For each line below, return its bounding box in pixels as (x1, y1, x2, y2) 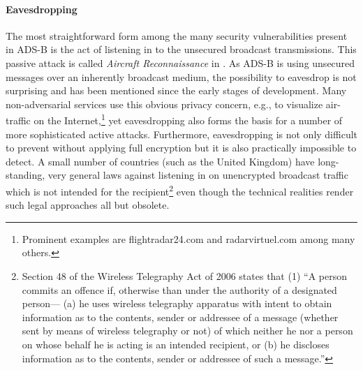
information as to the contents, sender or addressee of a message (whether (22, 309, 339, 324)
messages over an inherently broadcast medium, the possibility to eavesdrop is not (6, 69, 357, 84)
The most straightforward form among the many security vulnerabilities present (6, 28, 348, 43)
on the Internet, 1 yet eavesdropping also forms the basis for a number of (34, 111, 343, 128)
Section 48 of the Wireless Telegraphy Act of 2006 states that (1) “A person (22, 269, 347, 283)
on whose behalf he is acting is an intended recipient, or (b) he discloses (22, 336, 329, 351)
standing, (6, 168, 45, 182)
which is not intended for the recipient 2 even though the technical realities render (6, 182, 354, 198)
